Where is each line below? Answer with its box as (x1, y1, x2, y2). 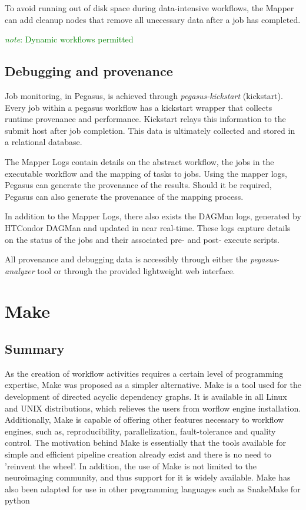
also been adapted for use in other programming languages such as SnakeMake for (5, 482, 301, 495)
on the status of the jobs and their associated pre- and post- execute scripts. (5, 233, 280, 245)
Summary (5, 340, 65, 358)
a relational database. (5, 136, 82, 148)
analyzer (5, 264, 35, 277)
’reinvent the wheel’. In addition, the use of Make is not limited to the (5, 459, 257, 472)
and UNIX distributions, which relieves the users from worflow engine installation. (5, 402, 301, 414)
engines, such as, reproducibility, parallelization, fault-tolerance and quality (5, 425, 276, 437)
